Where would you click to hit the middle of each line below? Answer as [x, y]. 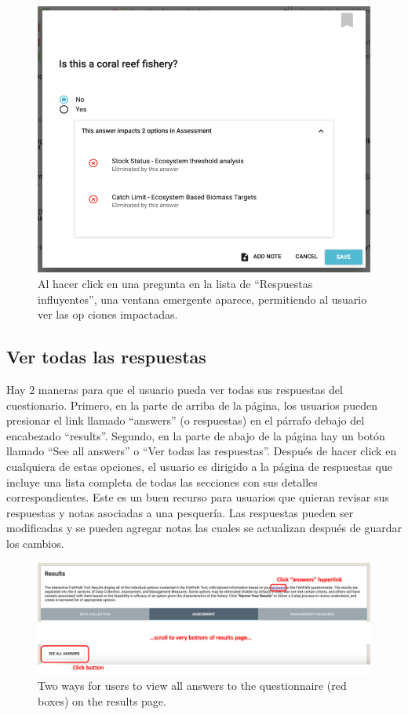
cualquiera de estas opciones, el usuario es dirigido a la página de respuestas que [199, 466]
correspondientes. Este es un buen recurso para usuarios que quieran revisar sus [198, 497]
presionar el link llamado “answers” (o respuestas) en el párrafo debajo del [186, 420]
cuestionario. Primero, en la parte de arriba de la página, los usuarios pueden [192, 405]
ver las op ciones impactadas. [108, 314]
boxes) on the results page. [102, 700]
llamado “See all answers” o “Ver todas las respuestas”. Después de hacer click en [202, 451]
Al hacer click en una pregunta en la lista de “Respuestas [175, 284]
